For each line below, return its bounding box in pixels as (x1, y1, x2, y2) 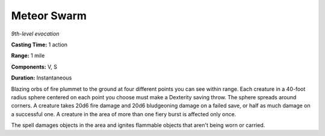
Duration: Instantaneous (11, 74, 72, 81)
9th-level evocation (11, 30, 60, 37)
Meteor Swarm (11, 9, 87, 22)
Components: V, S (11, 63, 57, 70)
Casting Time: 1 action (11, 41, 68, 48)
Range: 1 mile (11, 52, 45, 60)
